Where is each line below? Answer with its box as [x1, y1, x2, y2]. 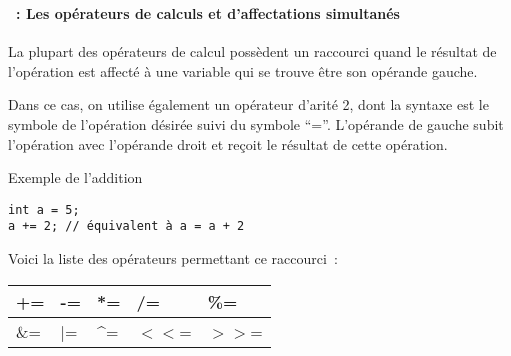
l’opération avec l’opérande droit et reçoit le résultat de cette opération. [8, 133, 448, 154]
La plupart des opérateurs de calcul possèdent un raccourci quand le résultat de [8, 41, 497, 62]
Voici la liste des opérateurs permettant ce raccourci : [8, 248, 338, 268]
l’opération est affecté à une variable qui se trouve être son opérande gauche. [8, 60, 478, 81]
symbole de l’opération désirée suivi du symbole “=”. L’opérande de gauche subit [8, 113, 504, 134]
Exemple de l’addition [8, 167, 143, 188]
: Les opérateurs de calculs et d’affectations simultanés [16, 2, 400, 23]
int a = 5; [8, 202, 80, 217]
